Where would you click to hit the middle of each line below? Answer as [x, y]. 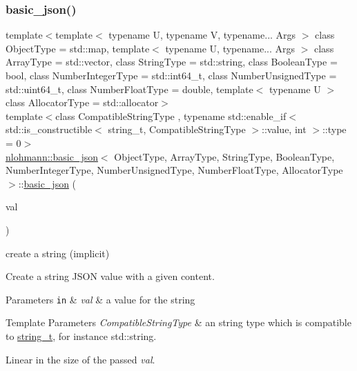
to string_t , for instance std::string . [81, 335]
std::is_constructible [49, 129]
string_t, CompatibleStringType [177, 129]
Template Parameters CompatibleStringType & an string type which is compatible [178, 322]
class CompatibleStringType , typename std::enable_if [171, 116]
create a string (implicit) [58, 253]
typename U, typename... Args [230, 48]
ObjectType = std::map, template [78, 48]
